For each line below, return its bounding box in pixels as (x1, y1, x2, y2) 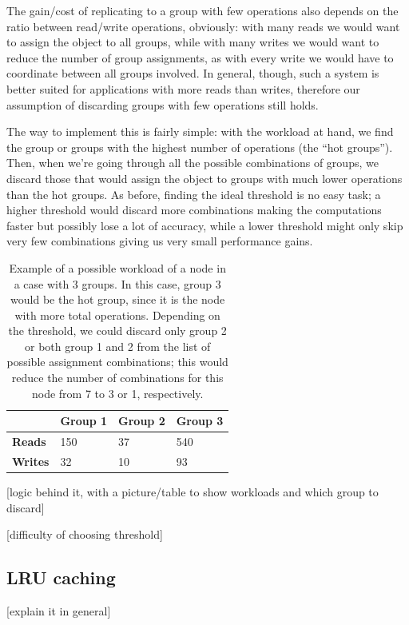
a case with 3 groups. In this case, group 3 (14, 275, 221, 292)
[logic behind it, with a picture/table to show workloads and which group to (6, 484, 379, 500)
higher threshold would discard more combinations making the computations (6, 201, 382, 218)
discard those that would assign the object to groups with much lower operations (6, 169, 403, 186)
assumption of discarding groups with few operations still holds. (6, 96, 319, 113)
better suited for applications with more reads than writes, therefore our (6, 80, 360, 97)
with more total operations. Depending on (14, 306, 220, 323)
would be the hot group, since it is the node (10, 291, 225, 308)
